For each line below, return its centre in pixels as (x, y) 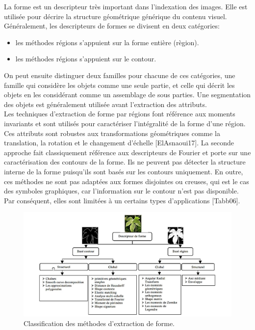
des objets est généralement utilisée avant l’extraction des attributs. (105, 104)
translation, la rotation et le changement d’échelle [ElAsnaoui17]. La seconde (119, 143)
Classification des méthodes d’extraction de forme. (99, 323)
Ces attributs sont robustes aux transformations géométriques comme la (112, 133)
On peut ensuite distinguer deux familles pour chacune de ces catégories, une (120, 75)
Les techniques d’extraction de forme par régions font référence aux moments (120, 114)
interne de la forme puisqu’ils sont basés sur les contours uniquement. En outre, (124, 171)
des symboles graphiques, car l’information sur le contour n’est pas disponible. (121, 191)
